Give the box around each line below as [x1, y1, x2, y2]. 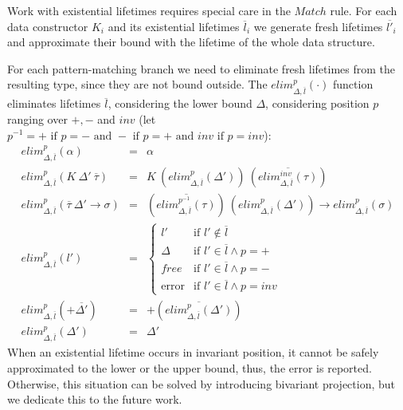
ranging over [7, 110, 68, 127]
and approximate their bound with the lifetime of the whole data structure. [7, 34, 375, 50]
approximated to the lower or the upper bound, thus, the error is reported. [7, 360, 372, 376]
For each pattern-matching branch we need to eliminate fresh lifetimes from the [7, 60, 396, 77]
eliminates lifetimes [7, 95, 101, 112]
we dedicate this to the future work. [7, 391, 182, 408]
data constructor [7, 18, 88, 34]
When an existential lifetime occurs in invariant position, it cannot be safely [7, 344, 379, 361]
